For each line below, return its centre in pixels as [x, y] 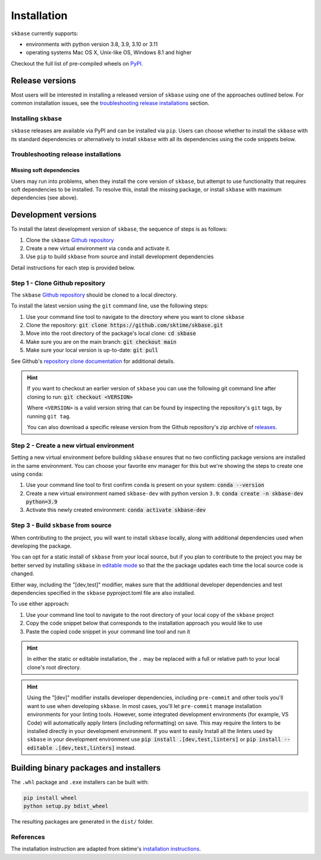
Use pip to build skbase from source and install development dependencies [120, 257]
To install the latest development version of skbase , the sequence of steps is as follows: [119, 229]
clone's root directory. [54, 667]
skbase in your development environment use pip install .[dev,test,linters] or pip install [154, 740]
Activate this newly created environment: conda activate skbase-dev [116, 510]
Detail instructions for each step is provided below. [73, 268]
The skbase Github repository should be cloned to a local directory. [94, 294]
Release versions [44, 80]
